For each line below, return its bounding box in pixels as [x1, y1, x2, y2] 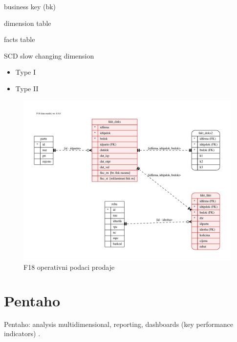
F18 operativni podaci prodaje [23, 262, 115, 272]
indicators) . [4, 328, 41, 339]
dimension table [4, 18, 51, 28]
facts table [4, 34, 35, 44]
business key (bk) [4, 1, 56, 11]
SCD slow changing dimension [4, 50, 94, 60]
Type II [15, 83, 39, 93]
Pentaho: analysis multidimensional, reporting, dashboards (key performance [4, 319, 234, 329]
